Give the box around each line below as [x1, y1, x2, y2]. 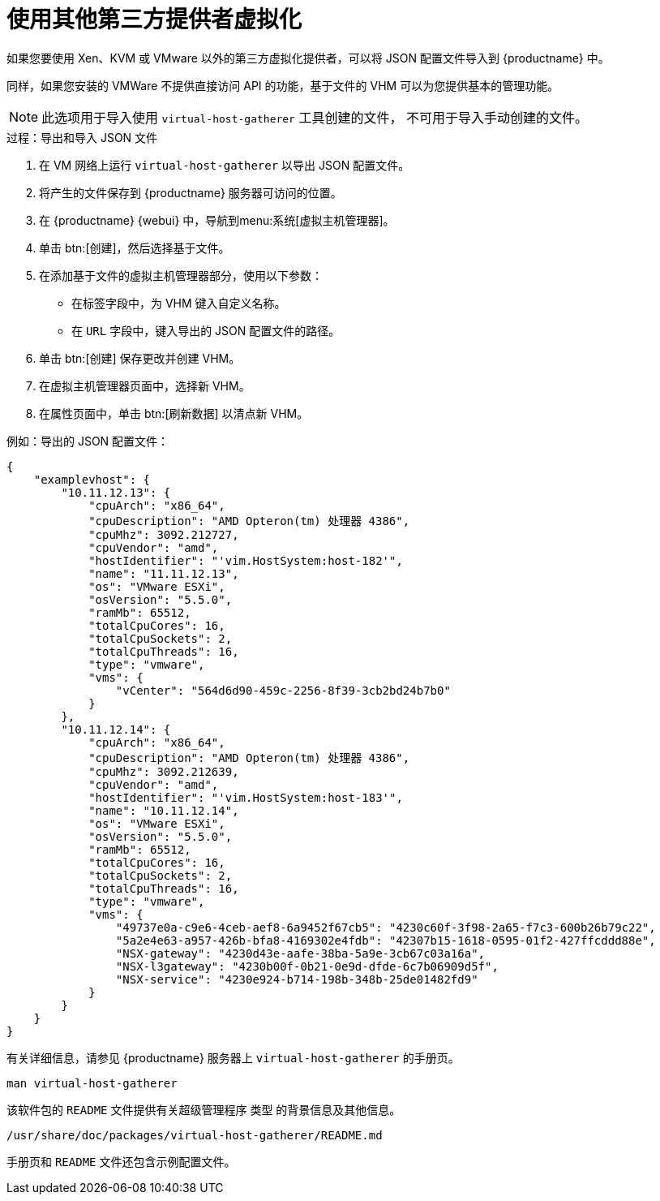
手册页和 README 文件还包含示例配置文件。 [6, 1154, 236, 1169]
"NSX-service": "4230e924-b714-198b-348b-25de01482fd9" [115, 972, 478, 986]
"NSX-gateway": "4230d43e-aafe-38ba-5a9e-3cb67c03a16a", [115, 946, 486, 960]
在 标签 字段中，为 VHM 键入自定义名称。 [71, 295, 286, 310]
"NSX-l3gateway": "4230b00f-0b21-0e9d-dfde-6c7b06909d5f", [115, 959, 499, 973]
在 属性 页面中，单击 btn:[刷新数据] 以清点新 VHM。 [39, 406, 309, 420]
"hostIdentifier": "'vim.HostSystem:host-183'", [88, 790, 403, 804]
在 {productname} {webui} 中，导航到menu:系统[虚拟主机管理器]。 [39, 213, 395, 227]
